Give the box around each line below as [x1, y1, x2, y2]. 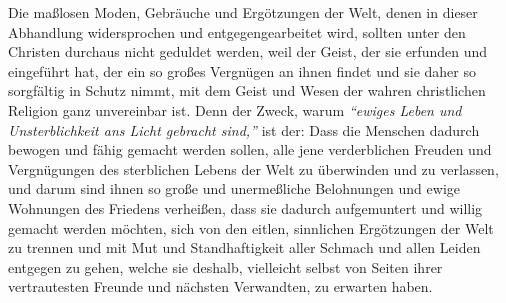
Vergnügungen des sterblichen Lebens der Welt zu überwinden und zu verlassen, [8, 158, 499, 179]
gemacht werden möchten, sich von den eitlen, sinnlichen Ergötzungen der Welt [8, 217, 494, 238]
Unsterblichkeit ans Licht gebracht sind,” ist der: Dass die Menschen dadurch [8, 119, 480, 140]
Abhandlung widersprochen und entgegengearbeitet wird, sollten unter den [8, 21, 466, 42]
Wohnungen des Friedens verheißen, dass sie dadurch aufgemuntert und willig [8, 197, 483, 218]
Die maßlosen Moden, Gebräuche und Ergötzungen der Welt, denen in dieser [8, 2, 478, 22]
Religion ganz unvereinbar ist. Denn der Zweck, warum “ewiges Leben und [8, 99, 462, 120]
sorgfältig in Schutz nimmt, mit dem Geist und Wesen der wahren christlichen [8, 80, 486, 101]
